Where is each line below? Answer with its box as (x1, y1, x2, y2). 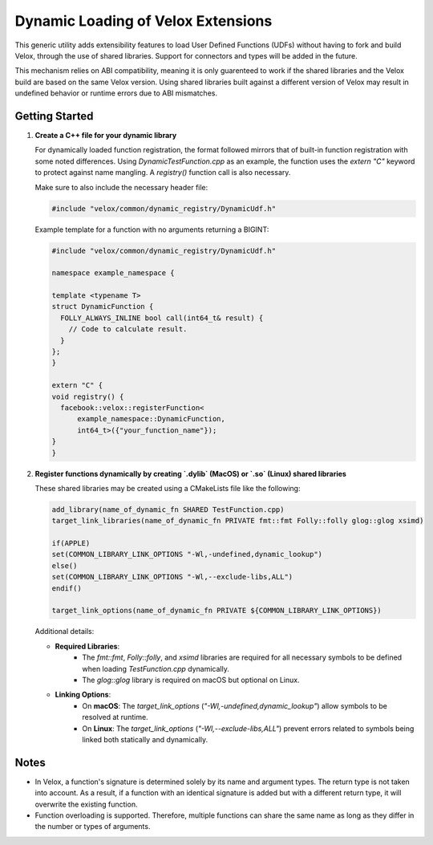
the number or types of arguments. (34, 822, 151, 831)
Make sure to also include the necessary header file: (34, 182, 208, 192)
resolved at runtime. (82, 713, 148, 722)
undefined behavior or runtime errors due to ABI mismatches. (14, 88, 218, 98)
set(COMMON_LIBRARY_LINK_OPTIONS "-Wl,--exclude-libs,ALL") (51, 572, 293, 582)
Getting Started (14, 109, 94, 123)
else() (51, 561, 78, 570)
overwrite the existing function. (34, 799, 138, 809)
